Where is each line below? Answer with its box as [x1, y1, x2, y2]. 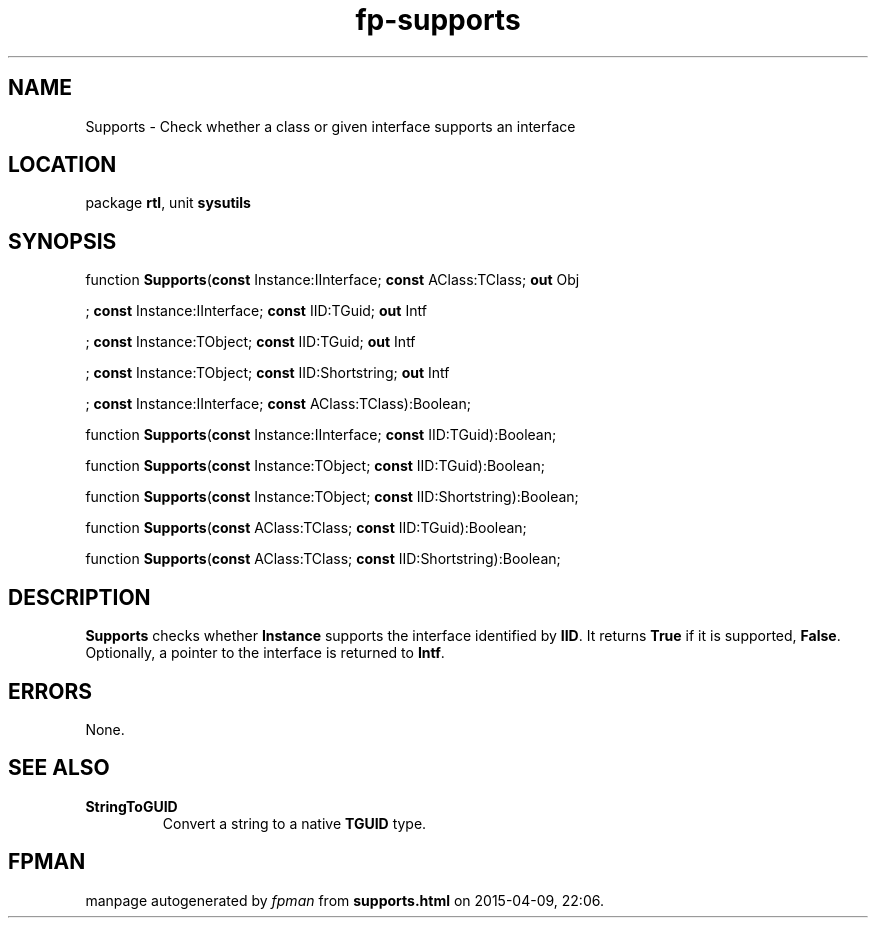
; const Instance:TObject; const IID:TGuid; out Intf [85, 333, 416, 351]
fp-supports [355, 3, 521, 37]
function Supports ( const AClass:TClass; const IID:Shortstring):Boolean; [85, 550, 561, 568]
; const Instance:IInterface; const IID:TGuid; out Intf [85, 302, 427, 320]
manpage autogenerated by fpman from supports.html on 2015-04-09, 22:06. [85, 891, 604, 909]
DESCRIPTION [8, 584, 151, 610]
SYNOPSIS [8, 228, 117, 254]
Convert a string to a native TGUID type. [162, 814, 427, 832]
